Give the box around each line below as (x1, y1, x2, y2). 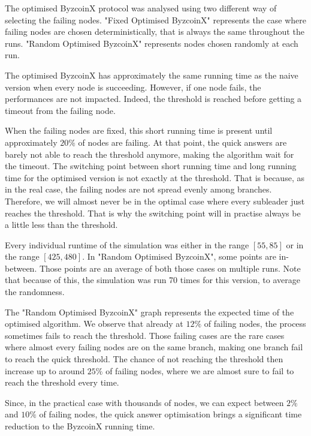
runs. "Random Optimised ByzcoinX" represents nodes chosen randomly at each (5, 37, 298, 49)
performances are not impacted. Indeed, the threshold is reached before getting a (5, 92, 302, 105)
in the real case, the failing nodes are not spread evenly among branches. (5, 183, 272, 196)
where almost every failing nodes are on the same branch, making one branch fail (5, 341, 303, 353)
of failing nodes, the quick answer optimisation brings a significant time (39, 408, 302, 420)
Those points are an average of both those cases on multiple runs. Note (39, 261, 301, 274)
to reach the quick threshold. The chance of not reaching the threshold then (5, 353, 283, 365)
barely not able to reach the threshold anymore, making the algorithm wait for (5, 148, 294, 160)
